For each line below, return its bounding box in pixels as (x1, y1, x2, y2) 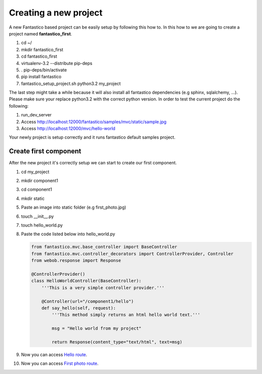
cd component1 (21, 187, 52, 193)
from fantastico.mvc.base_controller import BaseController (31, 244, 178, 250)
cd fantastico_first (21, 53, 58, 59)
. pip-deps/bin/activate (21, 67, 67, 73)
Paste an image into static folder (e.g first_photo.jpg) (21, 204, 126, 211)
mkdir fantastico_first (21, 47, 64, 52)
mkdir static (21, 195, 45, 201)
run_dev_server (21, 112, 52, 118)
